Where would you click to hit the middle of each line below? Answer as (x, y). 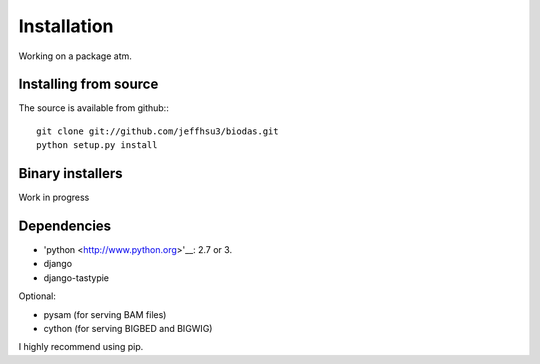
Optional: (37, 296)
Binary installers (71, 173)
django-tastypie (76, 277)
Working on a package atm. (75, 56)
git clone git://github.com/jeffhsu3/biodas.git (157, 131)
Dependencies (65, 225)
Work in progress (54, 197)
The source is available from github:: (93, 108)
